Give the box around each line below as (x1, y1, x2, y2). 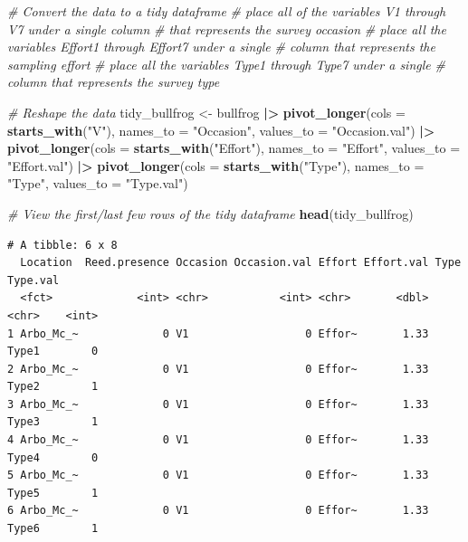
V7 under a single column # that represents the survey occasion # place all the (7, 19, 446, 38)
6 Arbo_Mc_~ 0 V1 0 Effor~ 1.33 (7, 504, 429, 518)
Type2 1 (7, 380, 99, 394)
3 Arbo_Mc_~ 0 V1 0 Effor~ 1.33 (7, 397, 429, 411)
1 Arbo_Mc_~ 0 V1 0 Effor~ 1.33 (7, 327, 429, 340)
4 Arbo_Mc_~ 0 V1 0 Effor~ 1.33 (7, 433, 429, 447)
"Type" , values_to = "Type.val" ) (7, 174, 188, 193)
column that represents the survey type (7, 72, 220, 91)
